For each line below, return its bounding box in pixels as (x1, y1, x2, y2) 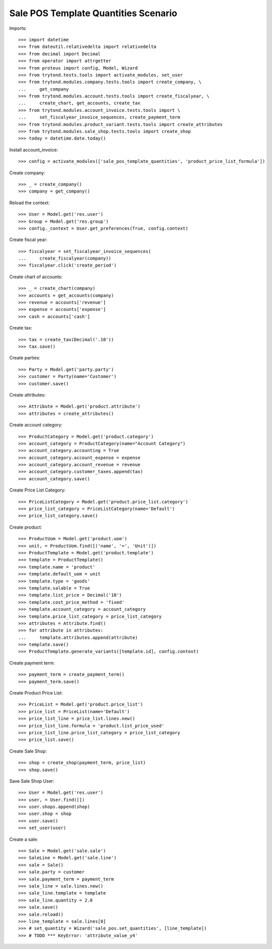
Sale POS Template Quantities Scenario (9, 8, 177, 19)
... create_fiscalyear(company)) (18, 256, 112, 262)
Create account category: (9, 422, 63, 428)
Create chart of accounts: (9, 274, 63, 280)
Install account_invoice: (9, 147, 58, 153)
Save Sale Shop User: (9, 778, 55, 784)
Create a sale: (9, 836, 38, 842)
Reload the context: (9, 200, 50, 206)
